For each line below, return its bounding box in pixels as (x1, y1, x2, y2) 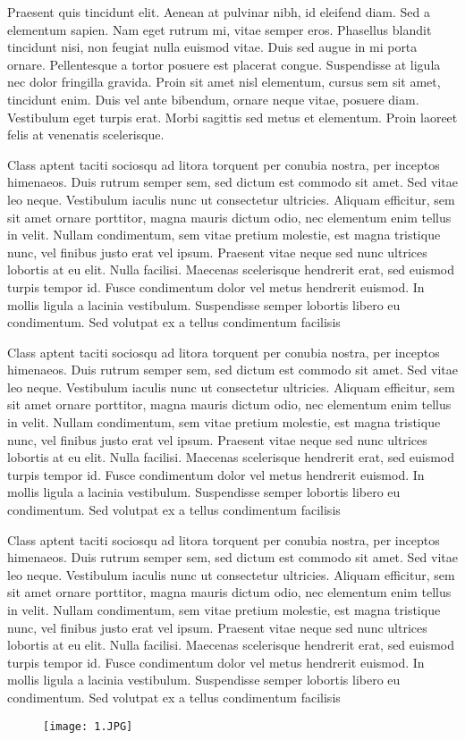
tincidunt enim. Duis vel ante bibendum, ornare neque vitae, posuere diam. (7, 89, 419, 108)
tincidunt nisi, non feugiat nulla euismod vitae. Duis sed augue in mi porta (7, 38, 418, 56)
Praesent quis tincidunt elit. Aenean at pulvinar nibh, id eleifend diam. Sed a (7, 3, 430, 21)
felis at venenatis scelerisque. (7, 125, 165, 144)
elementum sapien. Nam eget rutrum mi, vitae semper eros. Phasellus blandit (7, 20, 432, 38)
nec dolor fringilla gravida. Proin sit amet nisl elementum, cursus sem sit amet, (7, 72, 441, 91)
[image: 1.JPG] (43, 719, 133, 733)
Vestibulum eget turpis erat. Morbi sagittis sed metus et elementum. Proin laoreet (7, 107, 458, 126)
